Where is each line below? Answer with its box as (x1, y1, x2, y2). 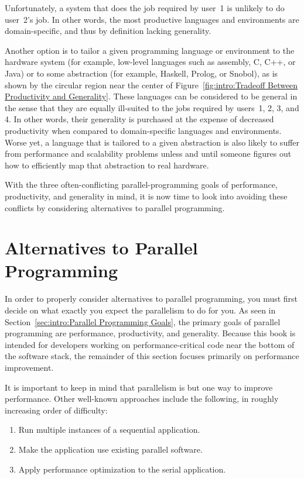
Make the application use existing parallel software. (18, 443, 203, 455)
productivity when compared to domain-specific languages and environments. (5, 124, 282, 136)
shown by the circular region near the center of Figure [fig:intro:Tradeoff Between (5, 78, 298, 91)
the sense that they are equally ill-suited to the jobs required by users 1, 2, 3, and (5, 101, 299, 113)
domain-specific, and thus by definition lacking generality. (5, 25, 211, 37)
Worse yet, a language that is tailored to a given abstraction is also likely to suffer (5, 136, 300, 148)
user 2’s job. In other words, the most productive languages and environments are (5, 13, 299, 25)
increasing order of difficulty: (5, 404, 108, 416)
